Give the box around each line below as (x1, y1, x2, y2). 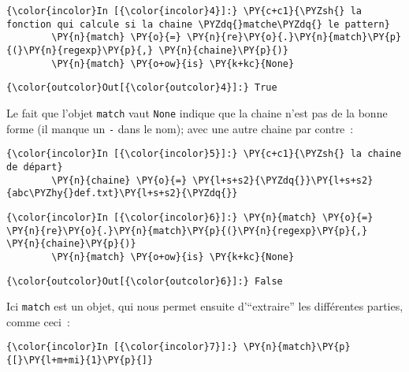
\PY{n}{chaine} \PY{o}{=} (51, 174, 188, 186)
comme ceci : (6, 313, 70, 329)
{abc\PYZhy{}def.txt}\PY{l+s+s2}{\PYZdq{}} (6, 188, 238, 199)
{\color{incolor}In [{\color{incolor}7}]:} (6, 341, 238, 353)
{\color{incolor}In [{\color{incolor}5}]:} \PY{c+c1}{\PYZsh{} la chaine (6, 148, 402, 160)
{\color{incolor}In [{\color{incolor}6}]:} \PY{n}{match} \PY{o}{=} (6, 211, 374, 223)
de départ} (6, 161, 63, 173)
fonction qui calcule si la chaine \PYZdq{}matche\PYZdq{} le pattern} (6, 18, 390, 30)
